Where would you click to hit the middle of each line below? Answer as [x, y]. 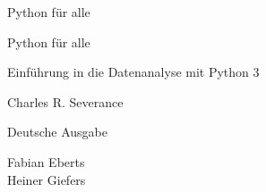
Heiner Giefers [47, 179]
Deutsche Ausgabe [57, 132]
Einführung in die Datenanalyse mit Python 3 [133, 72]
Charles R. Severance [65, 101]
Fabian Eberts [46, 161]
